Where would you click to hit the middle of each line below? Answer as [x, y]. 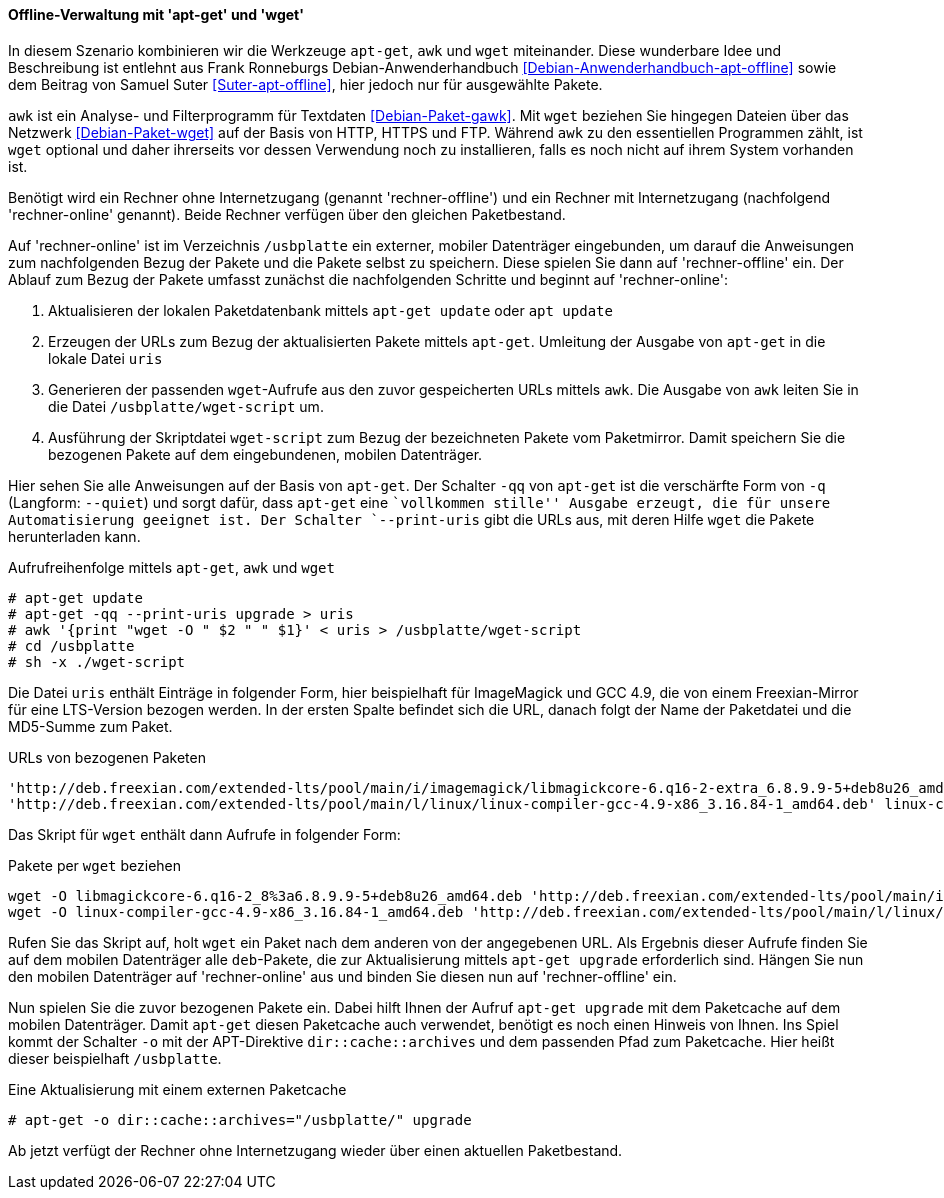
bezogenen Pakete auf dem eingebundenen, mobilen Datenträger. [265, 454]
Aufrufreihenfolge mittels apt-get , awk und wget [171, 567]
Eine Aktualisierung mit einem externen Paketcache [177, 1089]
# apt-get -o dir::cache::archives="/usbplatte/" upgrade [240, 1119]
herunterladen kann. [74, 536]
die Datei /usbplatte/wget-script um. [186, 406]
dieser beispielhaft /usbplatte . [115, 1058]
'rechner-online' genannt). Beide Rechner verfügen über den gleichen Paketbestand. [287, 214]
